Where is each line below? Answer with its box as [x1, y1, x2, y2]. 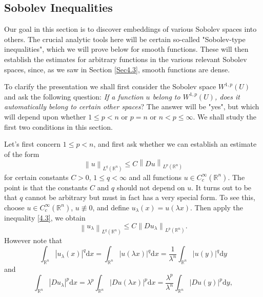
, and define [92, 202, 130, 212]
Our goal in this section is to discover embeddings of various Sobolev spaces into [4, 24, 257, 34]
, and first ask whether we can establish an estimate [93, 138, 257, 149]
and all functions [129, 171, 181, 182]
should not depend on [116, 182, 185, 192]
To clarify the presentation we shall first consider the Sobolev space [4, 81, 216, 92]
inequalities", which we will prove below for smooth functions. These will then [4, 44, 249, 54]
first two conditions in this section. [4, 121, 113, 132]
